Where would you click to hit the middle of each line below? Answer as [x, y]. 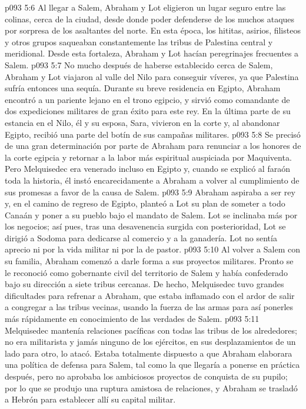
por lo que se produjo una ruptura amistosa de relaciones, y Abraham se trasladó [151, 388]
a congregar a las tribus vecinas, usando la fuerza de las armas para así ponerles [149, 307]
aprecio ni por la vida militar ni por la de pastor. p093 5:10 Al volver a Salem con [152, 249]
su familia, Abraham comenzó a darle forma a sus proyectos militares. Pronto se [149, 261]
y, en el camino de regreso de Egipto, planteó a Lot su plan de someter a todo [145, 203]
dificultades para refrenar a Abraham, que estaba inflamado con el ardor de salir [150, 295]
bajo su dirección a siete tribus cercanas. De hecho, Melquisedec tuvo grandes [144, 284]
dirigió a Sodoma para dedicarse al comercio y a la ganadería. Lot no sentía [141, 237]
